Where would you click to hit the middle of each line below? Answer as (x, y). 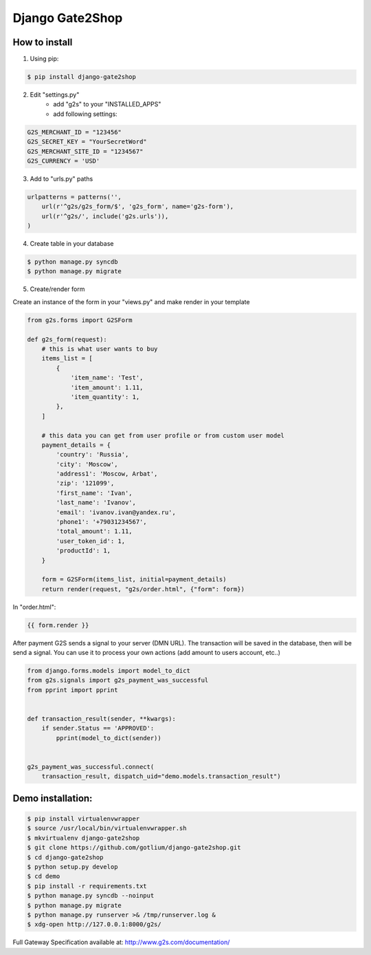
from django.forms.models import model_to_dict (109, 671)
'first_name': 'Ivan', (94, 493)
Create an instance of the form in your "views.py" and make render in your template (131, 301)
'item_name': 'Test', (107, 378)
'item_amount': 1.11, (107, 387)
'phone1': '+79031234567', (101, 522)
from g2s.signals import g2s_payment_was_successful (118, 680)
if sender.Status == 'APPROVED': (98, 728)
